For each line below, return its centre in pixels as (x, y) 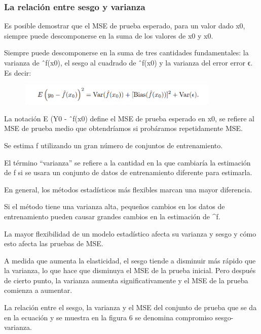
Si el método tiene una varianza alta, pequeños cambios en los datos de (115, 206)
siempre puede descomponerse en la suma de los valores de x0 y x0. (109, 35)
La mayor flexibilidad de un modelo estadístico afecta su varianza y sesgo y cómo (130, 233)
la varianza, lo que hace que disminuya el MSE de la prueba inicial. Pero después (130, 270)
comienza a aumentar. (38, 290)
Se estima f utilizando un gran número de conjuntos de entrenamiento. (114, 145)
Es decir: (18, 72)
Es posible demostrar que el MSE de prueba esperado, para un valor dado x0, (125, 26)
